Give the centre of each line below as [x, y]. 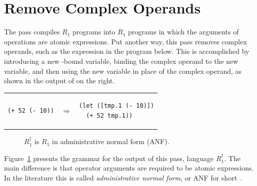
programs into [94, 32]
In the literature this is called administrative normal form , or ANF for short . [123, 177]
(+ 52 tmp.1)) [109, 116]
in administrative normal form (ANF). [111, 141]
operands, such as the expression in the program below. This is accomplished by [127, 51]
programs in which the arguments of [183, 32]
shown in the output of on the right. [59, 81]
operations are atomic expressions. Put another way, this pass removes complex [125, 41]
